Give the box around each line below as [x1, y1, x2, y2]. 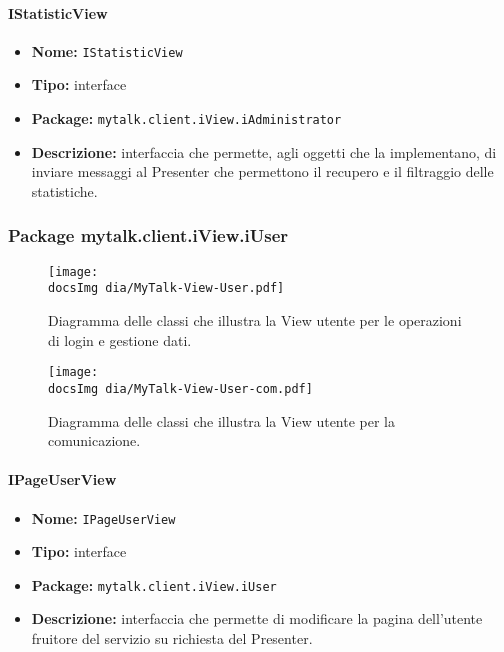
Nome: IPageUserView [31, 507, 176, 528]
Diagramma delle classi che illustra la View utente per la [48, 410, 396, 431]
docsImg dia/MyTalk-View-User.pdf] [48, 281, 285, 296]
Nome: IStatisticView [31, 40, 183, 61]
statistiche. [31, 180, 98, 201]
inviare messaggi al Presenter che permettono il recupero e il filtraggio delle [31, 161, 494, 182]
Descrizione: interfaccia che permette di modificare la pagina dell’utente [31, 608, 483, 629]
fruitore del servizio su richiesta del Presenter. [31, 628, 313, 648]
